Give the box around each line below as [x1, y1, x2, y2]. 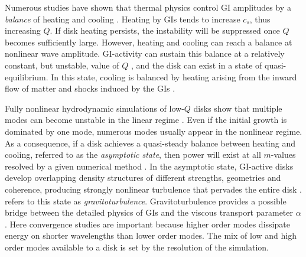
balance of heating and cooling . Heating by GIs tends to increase [5, 12, 240, 25]
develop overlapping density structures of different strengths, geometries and [5, 171, 281, 184]
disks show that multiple [193, 102, 282, 114]
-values [271, 148, 296, 161]
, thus [249, 12, 271, 25]
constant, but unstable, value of [5, 58, 119, 71]
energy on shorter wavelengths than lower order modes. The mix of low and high [5, 229, 297, 242]
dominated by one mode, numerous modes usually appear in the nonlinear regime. [5, 125, 302, 137]
